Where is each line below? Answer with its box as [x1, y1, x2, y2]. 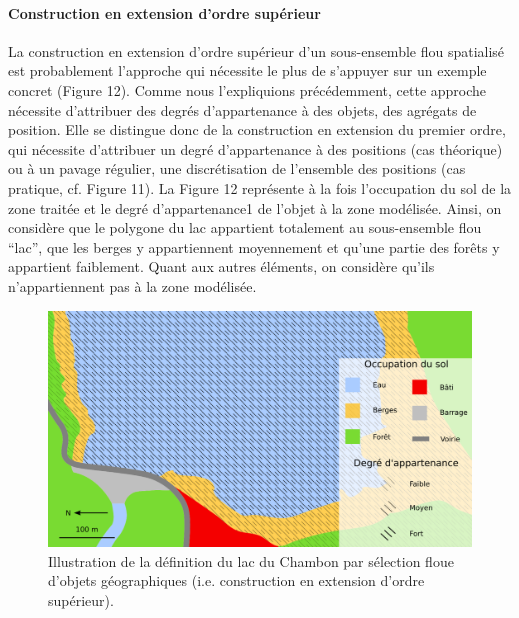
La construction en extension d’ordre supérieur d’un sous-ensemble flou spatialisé [8, 40, 505, 61]
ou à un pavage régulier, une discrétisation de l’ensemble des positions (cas [8, 158, 466, 179]
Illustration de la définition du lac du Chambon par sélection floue [48, 550, 454, 571]
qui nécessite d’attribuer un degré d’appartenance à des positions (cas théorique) [8, 138, 503, 159]
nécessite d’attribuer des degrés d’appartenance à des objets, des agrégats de [8, 99, 477, 120]
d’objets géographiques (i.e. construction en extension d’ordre [48, 570, 425, 591]
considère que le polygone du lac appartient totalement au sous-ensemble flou [8, 217, 482, 238]
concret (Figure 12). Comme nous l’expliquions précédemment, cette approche [8, 79, 487, 100]
